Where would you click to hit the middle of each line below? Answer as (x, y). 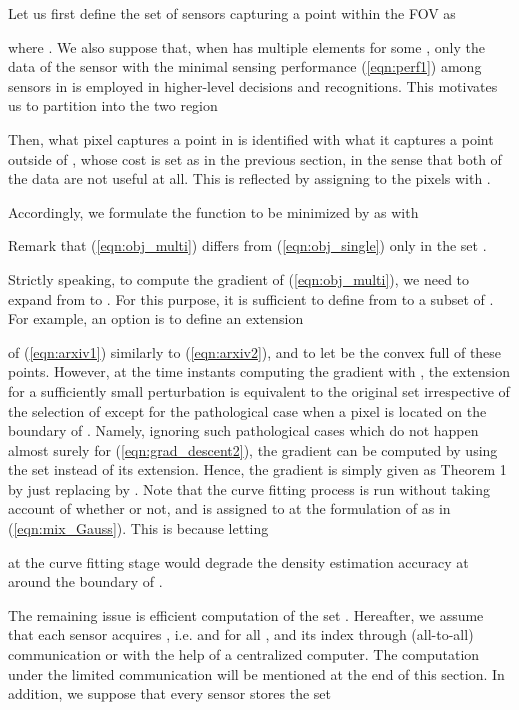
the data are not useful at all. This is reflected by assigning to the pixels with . (249, 178)
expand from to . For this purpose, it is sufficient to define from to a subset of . (251, 298)
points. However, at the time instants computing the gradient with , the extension (259, 371)
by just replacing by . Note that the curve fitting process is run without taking (249, 488)
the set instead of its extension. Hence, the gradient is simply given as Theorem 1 (257, 469)
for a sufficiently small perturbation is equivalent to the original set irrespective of (259, 390)
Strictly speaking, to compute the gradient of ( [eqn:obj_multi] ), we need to (239, 278)
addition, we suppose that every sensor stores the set (170, 693)
